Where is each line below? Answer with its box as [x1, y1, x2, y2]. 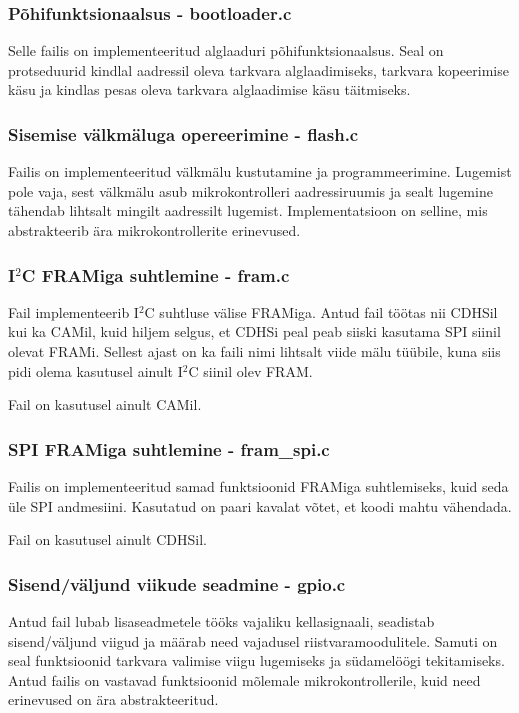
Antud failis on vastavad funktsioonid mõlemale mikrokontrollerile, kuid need [8, 669, 481, 690]
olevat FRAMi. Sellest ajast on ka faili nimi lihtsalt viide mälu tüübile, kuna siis [8, 341, 501, 361]
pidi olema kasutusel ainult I [8, 360, 183, 381]
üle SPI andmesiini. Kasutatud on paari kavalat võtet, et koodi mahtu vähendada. [8, 495, 512, 516]
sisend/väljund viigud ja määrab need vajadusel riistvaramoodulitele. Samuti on [8, 630, 498, 651]
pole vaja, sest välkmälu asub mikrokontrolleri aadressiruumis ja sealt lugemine [8, 180, 493, 201]
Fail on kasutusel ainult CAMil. [8, 394, 202, 415]
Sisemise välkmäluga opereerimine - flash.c [8, 121, 359, 146]
